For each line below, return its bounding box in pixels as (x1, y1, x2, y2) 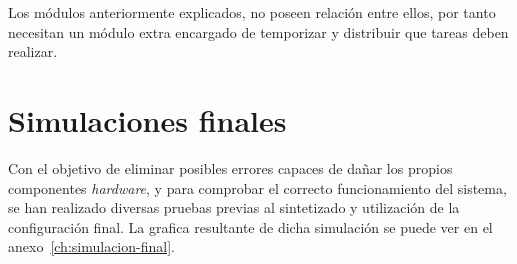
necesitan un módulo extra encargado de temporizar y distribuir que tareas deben (8, 21, 509, 42)
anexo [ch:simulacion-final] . (8, 236, 175, 257)
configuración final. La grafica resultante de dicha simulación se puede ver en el (8, 216, 493, 237)
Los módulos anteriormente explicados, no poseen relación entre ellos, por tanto (8, 2, 496, 22)
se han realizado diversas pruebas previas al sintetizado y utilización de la (8, 197, 460, 218)
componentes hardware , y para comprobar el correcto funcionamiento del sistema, (8, 177, 507, 198)
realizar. (8, 41, 58, 62)
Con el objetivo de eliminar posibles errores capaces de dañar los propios (8, 157, 453, 178)
